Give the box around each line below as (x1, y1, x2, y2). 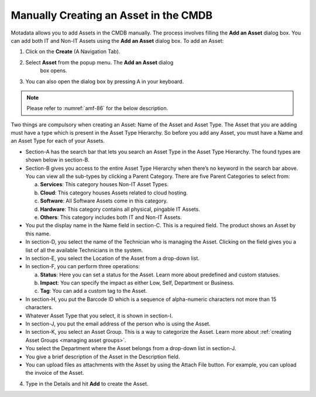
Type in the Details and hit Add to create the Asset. (25, 380, 149, 387)
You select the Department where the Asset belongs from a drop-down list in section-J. (25, 345, 236, 352)
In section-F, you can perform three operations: (25, 263, 140, 270)
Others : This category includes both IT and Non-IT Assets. (40, 214, 182, 221)
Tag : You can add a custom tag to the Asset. (40, 288, 147, 295)
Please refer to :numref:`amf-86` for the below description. (26, 105, 169, 112)
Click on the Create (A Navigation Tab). (25, 48, 121, 55)
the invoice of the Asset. (25, 369, 84, 377)
